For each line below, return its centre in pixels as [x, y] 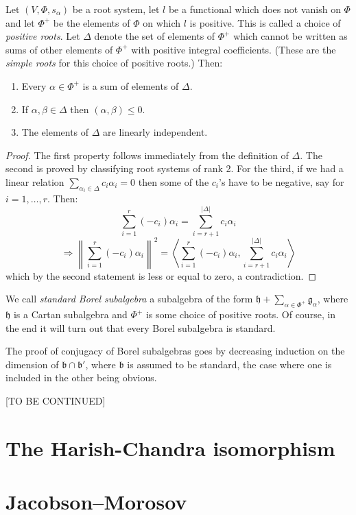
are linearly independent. [155, 132]
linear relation [35, 181]
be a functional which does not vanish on [254, 9]
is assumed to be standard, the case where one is [229, 364]
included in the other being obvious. [81, 378]
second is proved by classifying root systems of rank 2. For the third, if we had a [175, 168]
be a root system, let [116, 9]
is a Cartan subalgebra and [70, 314]
